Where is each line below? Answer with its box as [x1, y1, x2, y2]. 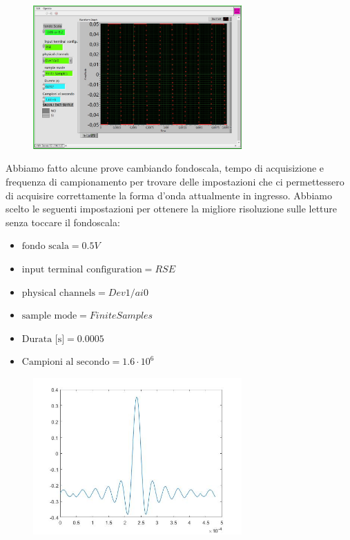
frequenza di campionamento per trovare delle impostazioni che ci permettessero [6, 174, 344, 189]
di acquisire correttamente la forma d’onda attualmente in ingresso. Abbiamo [6, 188, 332, 202]
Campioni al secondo [21, 357, 110, 368]
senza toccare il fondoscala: [6, 214, 120, 229]
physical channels [21, 288, 96, 298]
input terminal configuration [21, 265, 142, 275]
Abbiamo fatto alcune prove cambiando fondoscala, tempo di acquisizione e [6, 161, 324, 175]
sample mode [21, 311, 77, 321]
